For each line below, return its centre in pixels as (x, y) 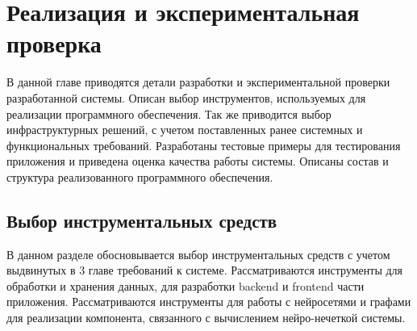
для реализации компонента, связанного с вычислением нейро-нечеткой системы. (206, 318)
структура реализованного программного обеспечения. (140, 176)
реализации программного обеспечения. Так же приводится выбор (169, 113)
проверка (54, 43)
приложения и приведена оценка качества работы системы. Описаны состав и (198, 161)
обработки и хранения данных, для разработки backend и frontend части (186, 285)
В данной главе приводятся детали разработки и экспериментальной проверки (198, 82)
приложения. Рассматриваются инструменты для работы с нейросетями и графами (209, 302)
